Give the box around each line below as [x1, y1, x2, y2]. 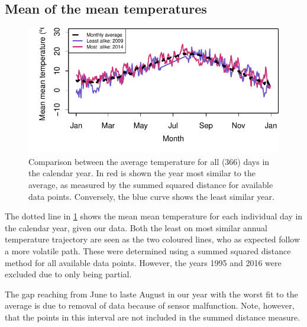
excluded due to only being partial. [5, 268, 132, 280]
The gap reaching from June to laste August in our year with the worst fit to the [5, 287, 298, 300]
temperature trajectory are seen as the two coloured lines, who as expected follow [5, 233, 300, 245]
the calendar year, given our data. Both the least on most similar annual [5, 221, 267, 234]
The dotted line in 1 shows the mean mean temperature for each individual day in [5, 210, 303, 222]
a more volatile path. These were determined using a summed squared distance [5, 244, 291, 257]
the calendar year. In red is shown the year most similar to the [28, 167, 256, 179]
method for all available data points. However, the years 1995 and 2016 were [5, 256, 282, 268]
